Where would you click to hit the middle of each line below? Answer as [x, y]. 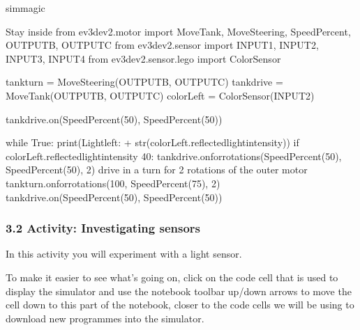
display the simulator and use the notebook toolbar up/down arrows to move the [179, 291]
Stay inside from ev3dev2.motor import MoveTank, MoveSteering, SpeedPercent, [178, 31]
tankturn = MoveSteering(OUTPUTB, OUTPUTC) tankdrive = [144, 82]
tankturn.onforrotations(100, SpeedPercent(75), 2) [113, 183]
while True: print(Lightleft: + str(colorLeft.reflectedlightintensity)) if [152, 142]
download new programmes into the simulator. [105, 318]
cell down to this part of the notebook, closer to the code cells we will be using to [180, 305]
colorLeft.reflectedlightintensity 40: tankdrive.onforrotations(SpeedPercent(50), [174, 156]
